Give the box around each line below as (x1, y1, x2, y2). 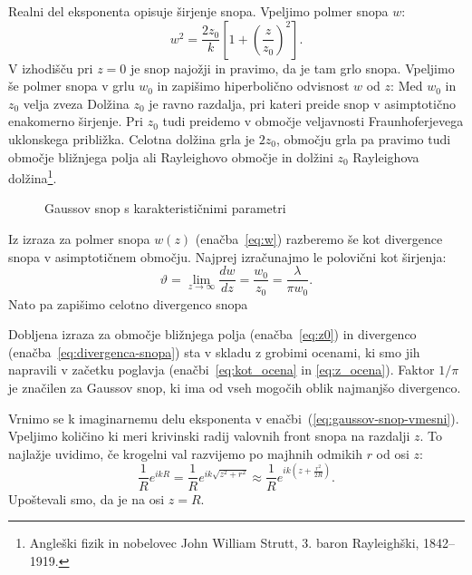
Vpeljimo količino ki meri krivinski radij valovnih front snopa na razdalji (8, 426, 410, 445)
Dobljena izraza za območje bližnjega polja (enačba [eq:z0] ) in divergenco (8, 325, 417, 344)
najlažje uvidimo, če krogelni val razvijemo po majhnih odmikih (8, 443, 362, 463)
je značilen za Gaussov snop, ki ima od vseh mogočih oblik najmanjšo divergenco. (8, 378, 461, 397)
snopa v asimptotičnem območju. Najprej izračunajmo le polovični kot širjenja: (8, 247, 447, 266)
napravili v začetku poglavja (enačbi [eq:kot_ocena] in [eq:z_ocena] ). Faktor (8, 360, 435, 379)
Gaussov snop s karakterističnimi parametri (44, 199, 286, 218)
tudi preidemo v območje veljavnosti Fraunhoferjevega (162, 112, 464, 131)
